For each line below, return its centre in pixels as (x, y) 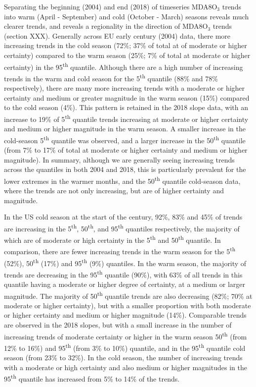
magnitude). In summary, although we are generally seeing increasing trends (119, 159)
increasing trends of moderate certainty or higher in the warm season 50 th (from (126, 335)
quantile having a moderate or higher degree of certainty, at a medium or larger (125, 284)
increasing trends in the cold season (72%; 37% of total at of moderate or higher (126, 45)
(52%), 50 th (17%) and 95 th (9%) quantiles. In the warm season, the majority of (125, 262)
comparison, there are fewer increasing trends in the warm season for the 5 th (120, 250)
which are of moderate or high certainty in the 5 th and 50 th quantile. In (112, 239)
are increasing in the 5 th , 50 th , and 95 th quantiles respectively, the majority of (122, 227)
